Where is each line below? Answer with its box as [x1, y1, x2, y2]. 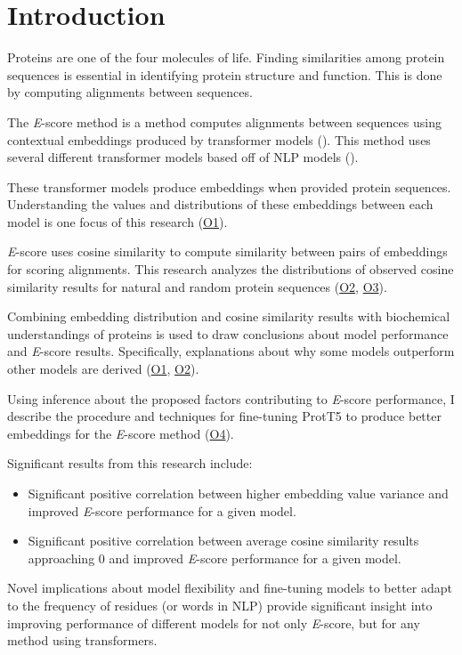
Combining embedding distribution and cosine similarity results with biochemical [7, 307, 450, 326]
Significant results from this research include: [7, 454, 253, 473]
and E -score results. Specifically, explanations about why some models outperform [7, 342, 455, 360]
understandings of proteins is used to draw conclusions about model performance [7, 324, 449, 343]
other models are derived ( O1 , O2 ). [7, 360, 199, 378]
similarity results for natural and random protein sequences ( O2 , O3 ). [7, 277, 387, 295]
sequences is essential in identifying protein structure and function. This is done [7, 65, 442, 84]
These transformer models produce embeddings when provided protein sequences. [7, 177, 451, 196]
